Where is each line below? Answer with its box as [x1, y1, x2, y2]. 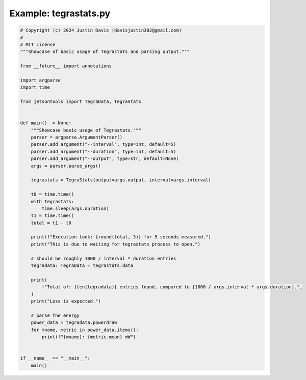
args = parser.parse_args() [31, 163, 101, 169]
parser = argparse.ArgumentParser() [31, 134, 122, 140]
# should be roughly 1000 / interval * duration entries [31, 255, 176, 261]
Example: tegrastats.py [9, 8, 111, 19]
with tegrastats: [31, 199, 74, 204]
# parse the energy [31, 312, 80, 318]
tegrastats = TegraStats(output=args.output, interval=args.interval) [31, 177, 212, 183]
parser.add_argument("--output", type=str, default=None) [31, 156, 179, 161]
